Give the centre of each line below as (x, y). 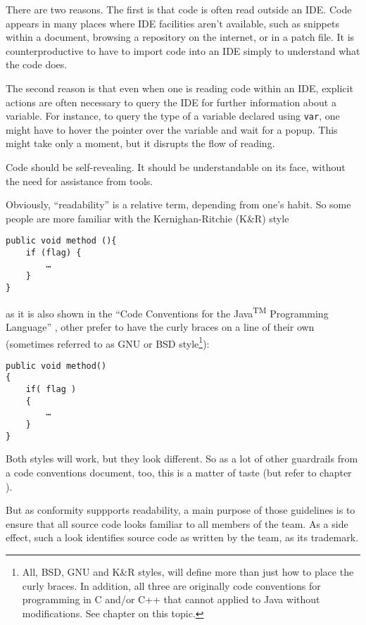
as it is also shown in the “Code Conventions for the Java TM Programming (167, 312)
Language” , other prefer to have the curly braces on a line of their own (160, 326)
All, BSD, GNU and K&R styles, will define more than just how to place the (188, 571)
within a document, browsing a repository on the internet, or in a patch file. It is (180, 37)
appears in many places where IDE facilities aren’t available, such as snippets (172, 23)
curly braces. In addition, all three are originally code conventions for (171, 585)
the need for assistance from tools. (80, 181)
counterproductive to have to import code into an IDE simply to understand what (183, 50)
